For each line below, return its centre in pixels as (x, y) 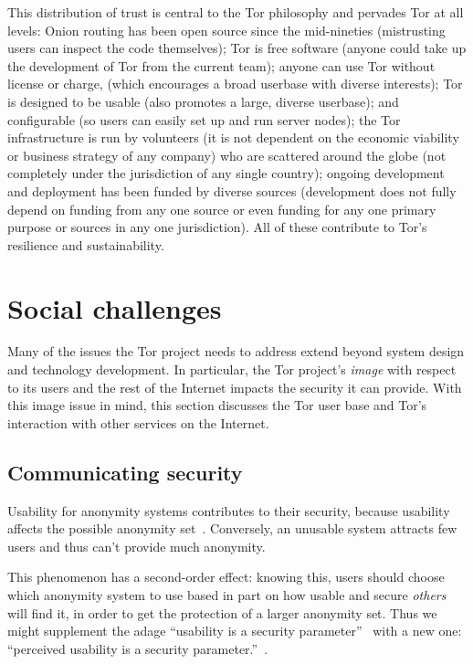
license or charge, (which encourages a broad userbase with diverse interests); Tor (235, 84)
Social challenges (115, 307)
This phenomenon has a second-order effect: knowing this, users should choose (226, 577)
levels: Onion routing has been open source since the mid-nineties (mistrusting (226, 30)
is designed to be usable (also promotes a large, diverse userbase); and (203, 101)
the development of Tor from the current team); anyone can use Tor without (221, 65)
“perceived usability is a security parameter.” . (138, 648)
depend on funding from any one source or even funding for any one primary (222, 209)
